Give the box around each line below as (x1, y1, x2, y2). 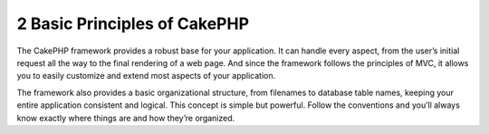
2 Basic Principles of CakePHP (16, 14, 249, 33)
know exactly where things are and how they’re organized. (16, 112, 235, 123)
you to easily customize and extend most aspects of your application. (16, 71, 276, 81)
